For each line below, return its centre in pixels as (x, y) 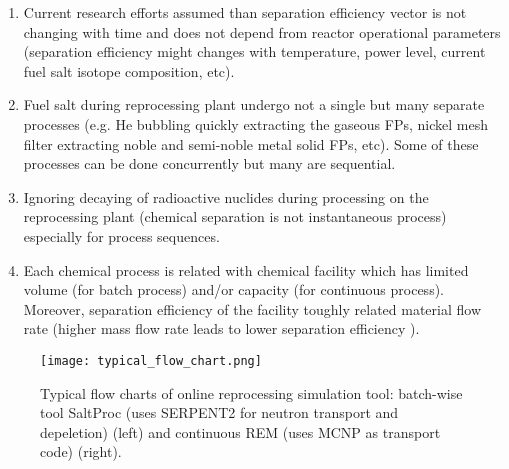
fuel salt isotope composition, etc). (129, 70)
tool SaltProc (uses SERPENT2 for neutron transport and (219, 412)
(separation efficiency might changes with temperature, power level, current (254, 51)
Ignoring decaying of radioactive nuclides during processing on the (226, 196)
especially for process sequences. (121, 235)
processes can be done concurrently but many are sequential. (209, 163)
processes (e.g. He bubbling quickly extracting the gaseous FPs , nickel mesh (255, 123)
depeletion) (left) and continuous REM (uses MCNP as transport (240, 431)
